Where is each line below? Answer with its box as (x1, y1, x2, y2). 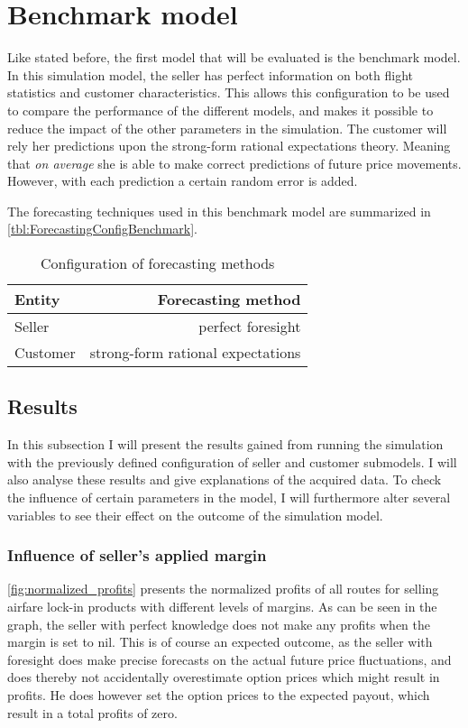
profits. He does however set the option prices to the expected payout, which (7, 686, 430, 705)
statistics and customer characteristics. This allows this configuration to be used (7, 83, 450, 102)
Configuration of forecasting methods (40, 253, 275, 274)
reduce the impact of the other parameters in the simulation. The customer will (7, 118, 447, 137)
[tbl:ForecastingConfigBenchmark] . (7, 219, 197, 238)
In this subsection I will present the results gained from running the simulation (7, 435, 444, 454)
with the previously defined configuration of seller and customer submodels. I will (7, 452, 457, 471)
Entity (14, 289, 60, 310)
